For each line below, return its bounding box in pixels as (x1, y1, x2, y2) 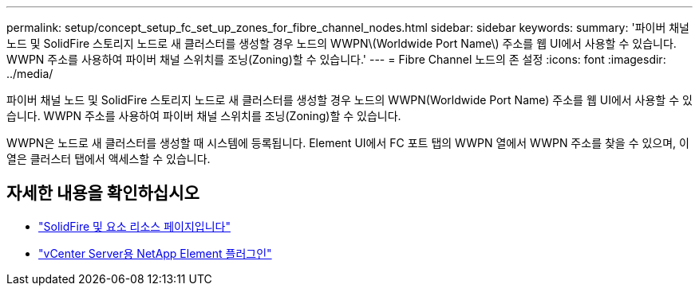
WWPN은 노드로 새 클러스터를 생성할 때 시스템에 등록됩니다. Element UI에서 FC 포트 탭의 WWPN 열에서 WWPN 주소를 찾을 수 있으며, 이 (6, 136, 689, 150)
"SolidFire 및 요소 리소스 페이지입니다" (38, 219, 231, 233)
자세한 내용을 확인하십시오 (6, 183, 199, 204)
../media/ (6, 67, 53, 80)
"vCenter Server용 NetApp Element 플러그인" (38, 246, 272, 260)
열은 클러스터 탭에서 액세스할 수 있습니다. (6, 152, 211, 165)
